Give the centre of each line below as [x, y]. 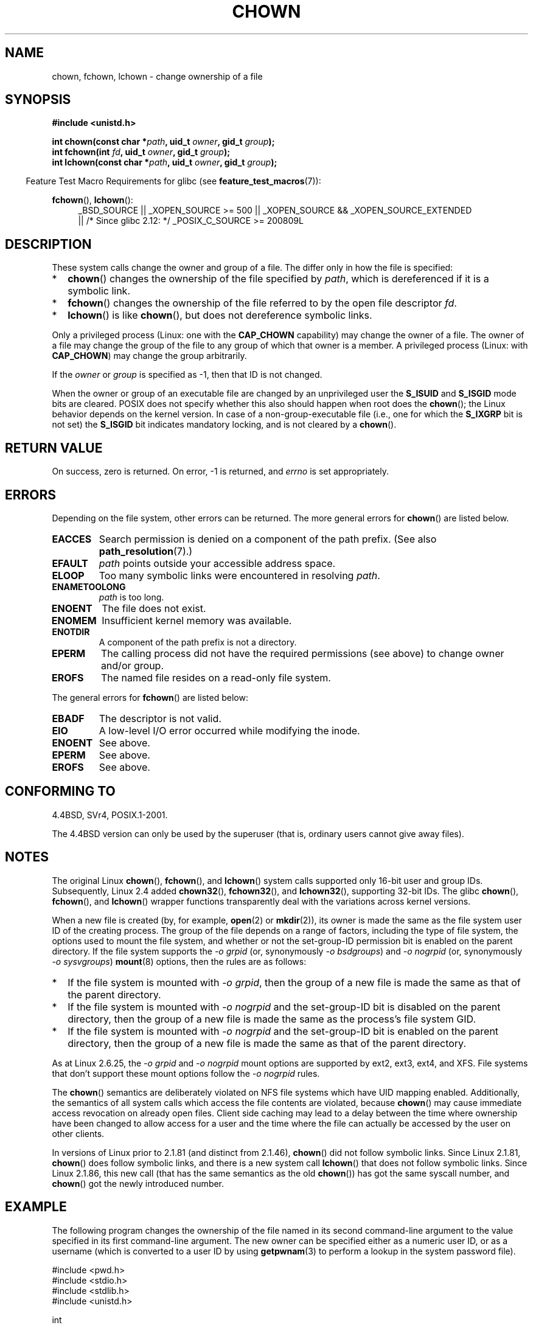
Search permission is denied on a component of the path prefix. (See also [268, 539]
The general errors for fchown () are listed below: [150, 697]
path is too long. [131, 597]
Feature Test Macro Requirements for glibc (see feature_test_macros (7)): [173, 181]
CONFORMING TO [60, 791]
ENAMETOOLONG [89, 586]
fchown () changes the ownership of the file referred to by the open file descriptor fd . [262, 303]
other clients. [78, 1133]
